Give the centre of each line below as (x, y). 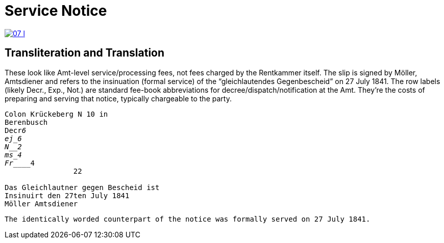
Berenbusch (26, 122)
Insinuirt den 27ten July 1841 (67, 195)
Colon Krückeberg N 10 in (56, 114)
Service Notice (56, 11)
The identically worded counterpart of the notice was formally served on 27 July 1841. (188, 219)
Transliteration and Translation (85, 53)
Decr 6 (16, 130)
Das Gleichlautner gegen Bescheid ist (82, 187)
